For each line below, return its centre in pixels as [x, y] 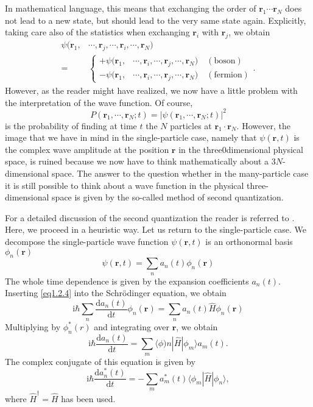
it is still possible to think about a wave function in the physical [125, 185]
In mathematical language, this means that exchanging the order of [131, 8]
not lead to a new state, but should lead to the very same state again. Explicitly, [156, 20]
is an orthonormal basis [249, 242]
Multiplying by [33, 326]
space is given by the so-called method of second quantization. [168, 197]
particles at [191, 125]
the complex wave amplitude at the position [87, 149]
